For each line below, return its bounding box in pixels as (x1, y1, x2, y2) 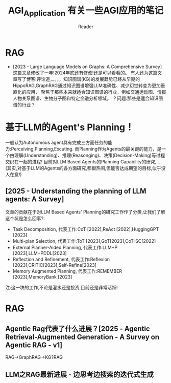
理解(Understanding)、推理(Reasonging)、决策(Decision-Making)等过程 (14, 152, 165, 159)
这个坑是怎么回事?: (5, 216, 45, 222)
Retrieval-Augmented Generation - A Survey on (5, 332, 160, 341)
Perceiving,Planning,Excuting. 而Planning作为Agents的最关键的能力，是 (11, 146, 162, 152)
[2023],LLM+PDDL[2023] (12, 250, 67, 257)
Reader (78, 24, 93, 30)
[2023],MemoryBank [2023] (12, 274, 72, 280)
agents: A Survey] (5, 195, 64, 203)
